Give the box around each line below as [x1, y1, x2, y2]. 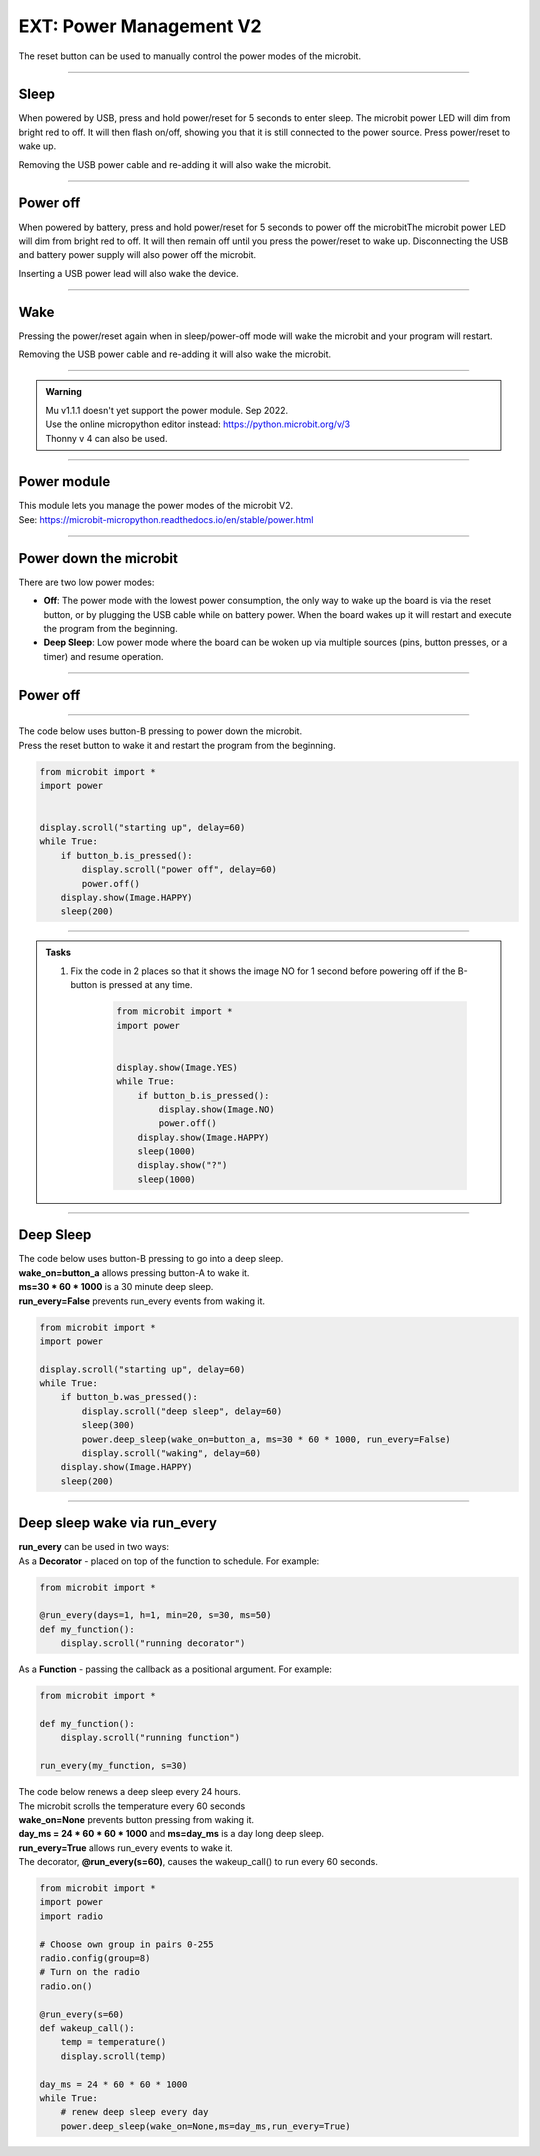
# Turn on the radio [39, 1966, 140, 1978]
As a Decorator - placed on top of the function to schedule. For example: [18, 1555, 320, 1567]
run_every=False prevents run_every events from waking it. [18, 1295, 265, 1307]
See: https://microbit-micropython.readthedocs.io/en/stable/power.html [18, 513, 314, 525]
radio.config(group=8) [39, 1953, 151, 1964]
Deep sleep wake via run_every [18, 1515, 217, 1532]
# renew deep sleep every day [60, 2106, 209, 2118]
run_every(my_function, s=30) [39, 1760, 188, 1772]
